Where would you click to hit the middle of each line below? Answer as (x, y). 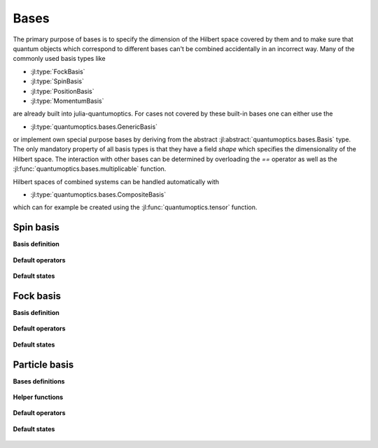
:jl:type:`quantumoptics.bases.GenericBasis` (94, 127)
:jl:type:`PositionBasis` (62, 91)
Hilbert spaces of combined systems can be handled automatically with (116, 181)
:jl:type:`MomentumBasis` (67, 101)
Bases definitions (39, 381)
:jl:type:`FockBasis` (58, 71)
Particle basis (43, 364)
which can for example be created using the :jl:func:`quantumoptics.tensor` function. (135, 207)
